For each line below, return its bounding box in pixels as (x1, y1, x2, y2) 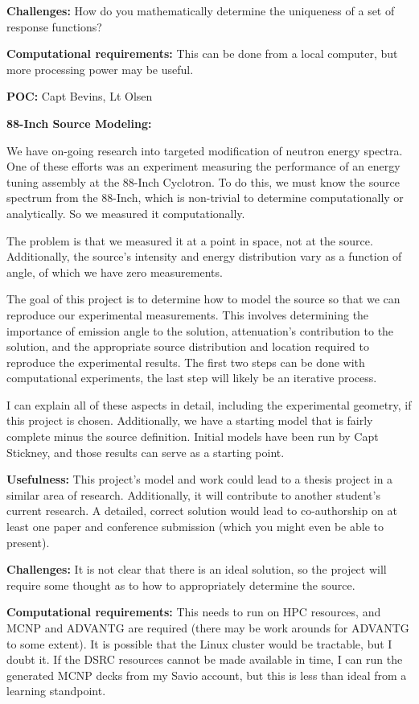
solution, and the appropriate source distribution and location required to (6, 338, 369, 355)
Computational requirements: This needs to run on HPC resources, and (6, 603, 381, 620)
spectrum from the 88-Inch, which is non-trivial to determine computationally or (6, 189, 404, 206)
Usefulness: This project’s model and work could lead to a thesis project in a (6, 471, 393, 488)
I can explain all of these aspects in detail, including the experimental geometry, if (6, 396, 412, 413)
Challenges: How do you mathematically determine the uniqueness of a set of (6, 2, 395, 19)
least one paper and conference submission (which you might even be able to (6, 518, 384, 535)
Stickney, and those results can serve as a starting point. (6, 443, 285, 460)
